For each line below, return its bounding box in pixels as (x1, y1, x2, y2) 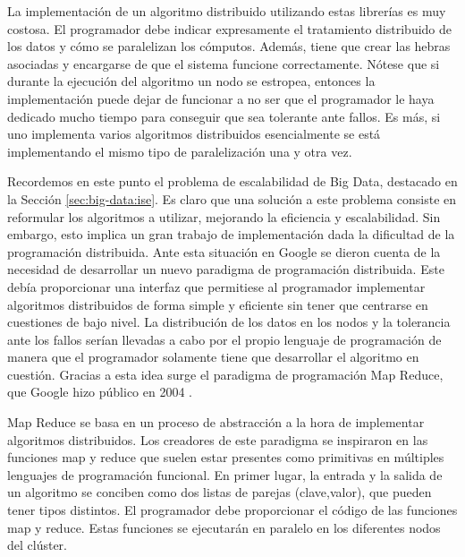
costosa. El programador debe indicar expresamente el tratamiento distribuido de (7, 19, 452, 38)
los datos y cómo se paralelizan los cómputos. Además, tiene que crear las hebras (7, 37, 451, 56)
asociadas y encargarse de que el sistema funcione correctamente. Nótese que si (7, 54, 440, 73)
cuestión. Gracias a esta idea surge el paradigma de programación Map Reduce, (7, 364, 444, 383)
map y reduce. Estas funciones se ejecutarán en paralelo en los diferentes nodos (7, 518, 441, 536)
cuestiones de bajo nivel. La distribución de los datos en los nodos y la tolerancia (7, 313, 451, 331)
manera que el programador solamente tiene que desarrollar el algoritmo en (7, 347, 419, 366)
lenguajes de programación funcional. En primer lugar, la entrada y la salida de (7, 465, 443, 484)
